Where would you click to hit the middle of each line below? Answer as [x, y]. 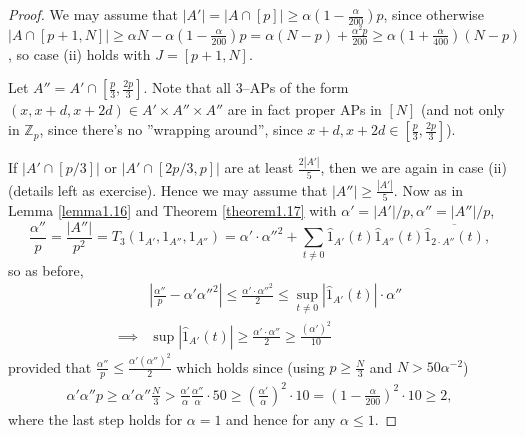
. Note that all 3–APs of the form [246, 87]
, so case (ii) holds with [79, 53]
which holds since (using [250, 366]
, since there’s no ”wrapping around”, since [171, 129]
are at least [259, 167]
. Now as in [428, 189]
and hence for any [281, 418]
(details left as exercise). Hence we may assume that [168, 189]
